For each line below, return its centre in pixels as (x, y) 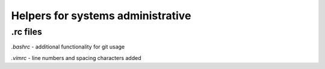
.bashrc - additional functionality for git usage (68, 47)
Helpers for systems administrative (101, 16)
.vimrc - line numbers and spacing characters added (76, 58)
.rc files (26, 32)
